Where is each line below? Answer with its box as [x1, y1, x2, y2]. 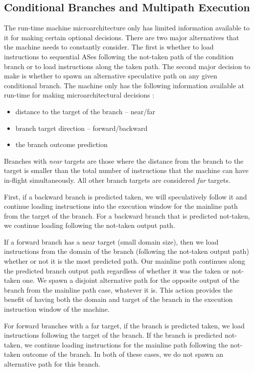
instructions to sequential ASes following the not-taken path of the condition [4, 51, 234, 61]
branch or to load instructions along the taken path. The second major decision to [4, 61, 251, 71]
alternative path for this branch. [4, 359, 101, 369]
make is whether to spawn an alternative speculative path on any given [4, 71, 217, 81]
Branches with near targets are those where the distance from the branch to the [4, 155, 244, 166]
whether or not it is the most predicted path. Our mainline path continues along [4, 256, 245, 266]
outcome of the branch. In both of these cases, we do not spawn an [23, 349, 223, 359]
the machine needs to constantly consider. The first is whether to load [4, 42, 214, 52]
